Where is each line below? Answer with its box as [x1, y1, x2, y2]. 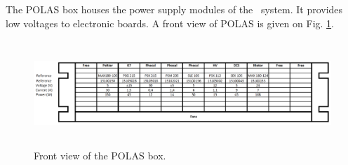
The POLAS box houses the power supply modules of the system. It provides [6, 2, 343, 16]
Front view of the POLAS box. [34, 148, 166, 162]
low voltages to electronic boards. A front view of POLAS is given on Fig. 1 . [6, 15, 334, 30]
